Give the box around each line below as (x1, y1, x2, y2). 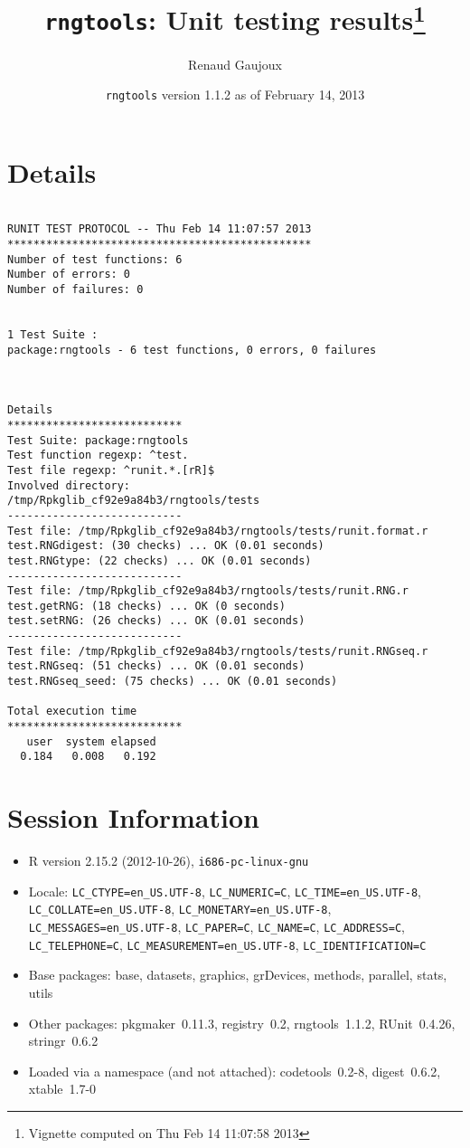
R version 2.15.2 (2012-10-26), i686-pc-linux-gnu (28, 851, 309, 870)
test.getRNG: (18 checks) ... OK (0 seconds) (7, 599, 286, 612)
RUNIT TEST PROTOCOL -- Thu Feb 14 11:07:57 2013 (7, 223, 312, 236)
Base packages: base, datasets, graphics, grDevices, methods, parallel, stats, (28, 965, 447, 984)
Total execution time (7, 705, 137, 718)
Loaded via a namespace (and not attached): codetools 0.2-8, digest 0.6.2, (28, 1061, 441, 1080)
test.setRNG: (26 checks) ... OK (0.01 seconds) (7, 614, 305, 628)
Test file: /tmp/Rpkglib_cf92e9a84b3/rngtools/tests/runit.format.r (7, 524, 428, 537)
